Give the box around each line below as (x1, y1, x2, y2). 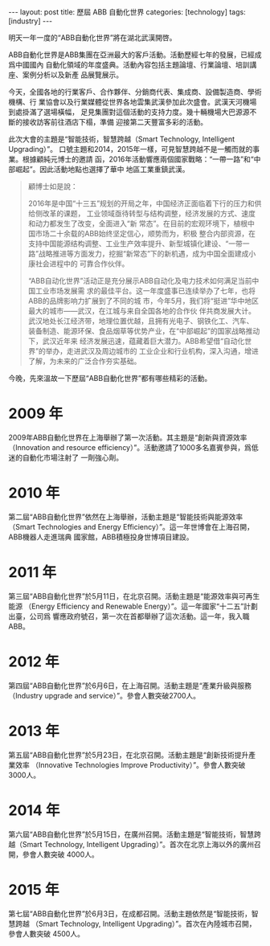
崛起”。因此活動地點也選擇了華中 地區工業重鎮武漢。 (14, 165, 190, 174)
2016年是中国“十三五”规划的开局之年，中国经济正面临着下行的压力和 (27, 199, 255, 208)
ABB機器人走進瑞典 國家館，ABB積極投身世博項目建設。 (8, 532, 194, 542)
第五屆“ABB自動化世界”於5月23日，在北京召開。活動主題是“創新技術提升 (8, 750, 249, 760)
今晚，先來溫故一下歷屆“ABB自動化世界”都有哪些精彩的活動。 (8, 374, 212, 383)
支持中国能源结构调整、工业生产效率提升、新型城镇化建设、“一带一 (27, 239, 250, 248)
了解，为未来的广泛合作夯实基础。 (27, 356, 141, 366)
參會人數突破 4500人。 (8, 928, 84, 938)
